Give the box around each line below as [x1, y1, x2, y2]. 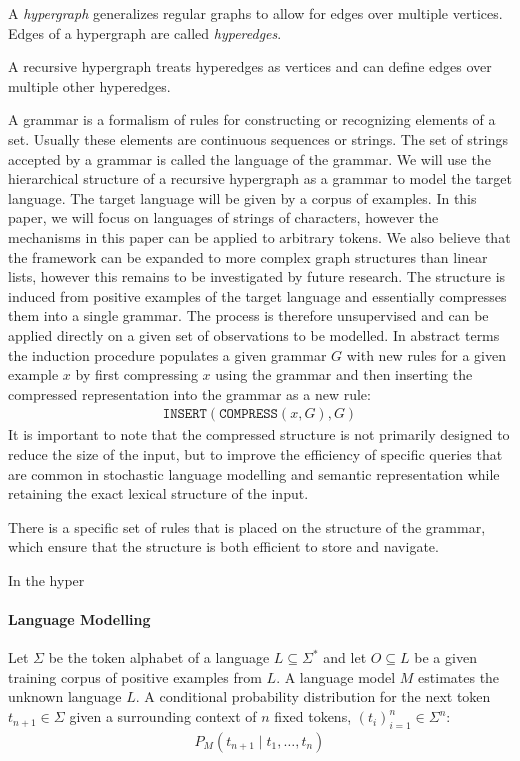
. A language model [276, 666, 396, 687]
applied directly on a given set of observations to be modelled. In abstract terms [8, 324, 500, 345]
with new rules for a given [346, 344, 506, 365]
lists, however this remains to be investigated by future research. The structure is [8, 266, 506, 287]
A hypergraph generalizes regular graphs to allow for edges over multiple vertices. [8, 3, 503, 23]
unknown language [8, 686, 122, 707]
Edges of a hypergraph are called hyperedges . [8, 22, 282, 43]
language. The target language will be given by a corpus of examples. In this [8, 187, 477, 208]
